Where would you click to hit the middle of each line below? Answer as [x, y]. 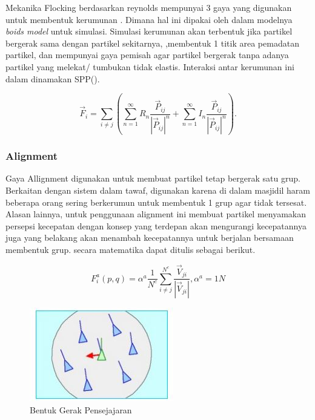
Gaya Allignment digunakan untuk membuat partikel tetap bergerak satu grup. [153, 178]
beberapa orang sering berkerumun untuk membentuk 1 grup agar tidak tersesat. [156, 202]
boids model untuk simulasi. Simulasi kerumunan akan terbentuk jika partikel [149, 31]
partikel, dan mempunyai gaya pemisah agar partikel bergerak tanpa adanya [147, 55]
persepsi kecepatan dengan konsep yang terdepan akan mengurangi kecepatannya [156, 225]
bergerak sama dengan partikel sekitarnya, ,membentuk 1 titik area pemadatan [152, 43]
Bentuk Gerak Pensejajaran [81, 409]
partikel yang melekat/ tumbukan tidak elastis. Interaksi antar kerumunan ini [150, 66]
